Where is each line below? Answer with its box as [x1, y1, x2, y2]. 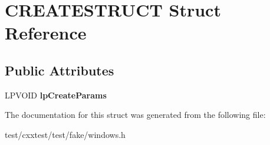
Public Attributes [5, 61, 114, 79]
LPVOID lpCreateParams [5, 88, 107, 101]
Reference [5, 21, 87, 45]
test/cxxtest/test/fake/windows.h [5, 128, 126, 140]
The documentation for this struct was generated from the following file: [5, 108, 266, 121]
